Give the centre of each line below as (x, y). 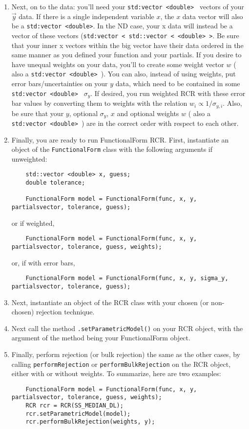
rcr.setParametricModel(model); (78, 414)
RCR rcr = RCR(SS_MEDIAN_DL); (74, 406)
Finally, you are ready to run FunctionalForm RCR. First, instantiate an (120, 139)
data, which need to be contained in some (178, 83)
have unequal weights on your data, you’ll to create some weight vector (118, 64)
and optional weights (148, 113)
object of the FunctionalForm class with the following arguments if (112, 149)
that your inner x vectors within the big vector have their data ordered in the (127, 45)
